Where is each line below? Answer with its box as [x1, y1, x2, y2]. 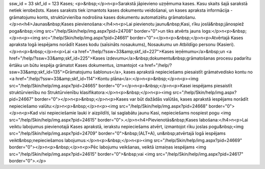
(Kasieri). [216, 42, 235, 47]
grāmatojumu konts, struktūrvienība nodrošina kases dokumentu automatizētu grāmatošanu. [9, 14, 196, 20]
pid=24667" [9, 96, 34, 102]
